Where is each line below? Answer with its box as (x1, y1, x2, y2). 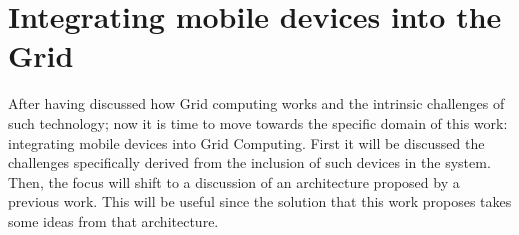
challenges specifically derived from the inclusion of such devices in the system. (8, 152, 491, 173)
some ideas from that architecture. (8, 210, 219, 231)
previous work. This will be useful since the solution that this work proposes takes (8, 191, 512, 212)
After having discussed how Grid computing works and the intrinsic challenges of (8, 93, 505, 114)
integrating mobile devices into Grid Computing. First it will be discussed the (8, 132, 485, 153)
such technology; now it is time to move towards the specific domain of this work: (8, 112, 508, 133)
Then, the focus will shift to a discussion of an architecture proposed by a (8, 171, 460, 192)
